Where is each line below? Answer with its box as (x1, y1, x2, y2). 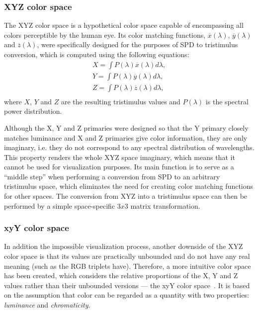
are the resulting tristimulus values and (61, 96, 180, 106)
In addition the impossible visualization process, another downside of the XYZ (4, 241, 243, 251)
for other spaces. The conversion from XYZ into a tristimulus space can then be (4, 191, 248, 201)
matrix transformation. (130, 200, 200, 211)
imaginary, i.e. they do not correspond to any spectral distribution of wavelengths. (4, 142, 255, 153)
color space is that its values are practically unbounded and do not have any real (4, 251, 250, 261)
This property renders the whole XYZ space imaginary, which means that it (4, 152, 235, 162)
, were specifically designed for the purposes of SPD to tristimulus (37, 39, 238, 50)
